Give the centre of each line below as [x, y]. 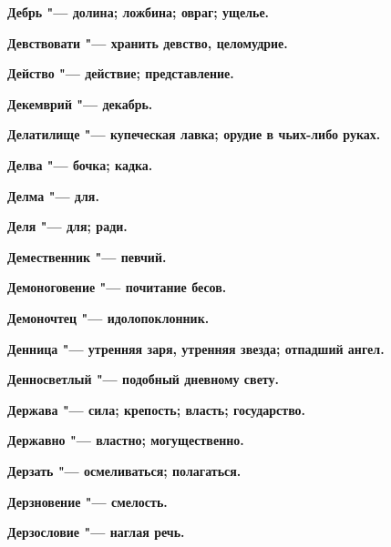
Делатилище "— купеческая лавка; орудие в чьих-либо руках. [194, 134]
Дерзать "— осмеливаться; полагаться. [124, 470]
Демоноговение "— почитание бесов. [117, 287]
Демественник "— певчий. [87, 256]
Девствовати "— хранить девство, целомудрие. [148, 42]
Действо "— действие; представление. [121, 73]
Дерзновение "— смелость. [87, 501]
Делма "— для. [53, 195]
